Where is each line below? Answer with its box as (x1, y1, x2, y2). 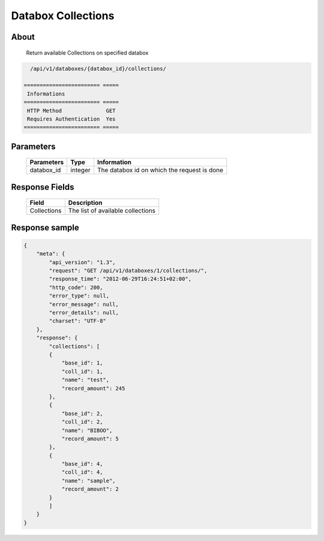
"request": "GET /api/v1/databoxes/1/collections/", (49, 267, 208, 274)
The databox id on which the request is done (97, 166, 224, 174)
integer (70, 166, 91, 174)
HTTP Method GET (27, 107, 116, 114)
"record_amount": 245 (61, 385, 125, 391)
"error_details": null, (49, 309, 119, 316)
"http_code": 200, (49, 284, 103, 291)
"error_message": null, (49, 301, 119, 307)
